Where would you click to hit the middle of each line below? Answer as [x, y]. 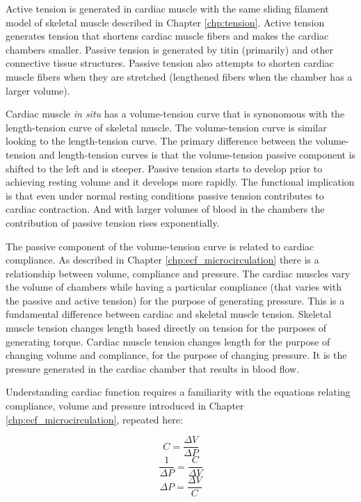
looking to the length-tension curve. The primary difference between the [159, 141]
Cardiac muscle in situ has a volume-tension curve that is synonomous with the [175, 114]
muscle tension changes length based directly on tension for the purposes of [166, 328]
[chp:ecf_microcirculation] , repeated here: [94, 419]
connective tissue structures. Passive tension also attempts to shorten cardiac [170, 63]
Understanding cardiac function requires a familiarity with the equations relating [178, 392]
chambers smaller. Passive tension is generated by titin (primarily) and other [170, 49]
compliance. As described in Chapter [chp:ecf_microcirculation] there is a [162, 260]
